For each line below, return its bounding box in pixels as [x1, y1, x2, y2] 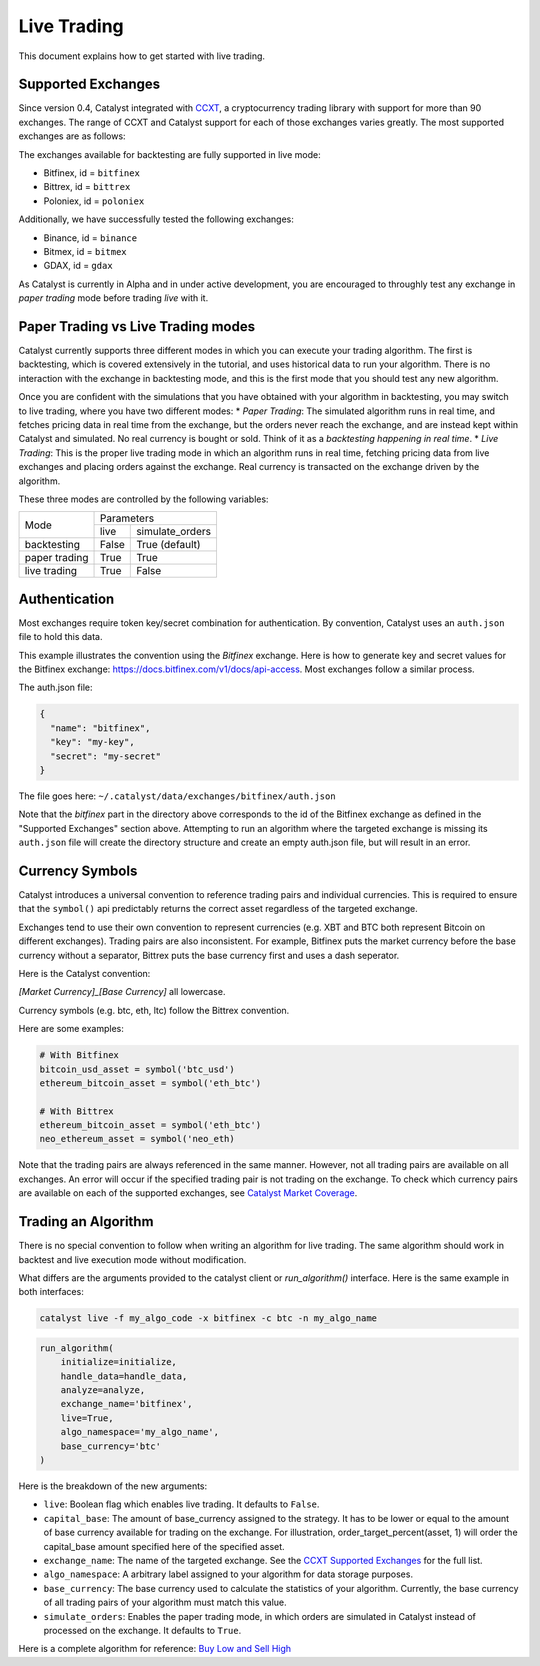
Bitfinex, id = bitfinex [43, 167, 140, 179]
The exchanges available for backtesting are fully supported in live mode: [18, 148, 321, 160]
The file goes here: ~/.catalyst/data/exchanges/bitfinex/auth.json [18, 790, 336, 802]
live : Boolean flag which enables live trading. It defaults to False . [43, 1498, 320, 1510]
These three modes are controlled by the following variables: [18, 493, 269, 505]
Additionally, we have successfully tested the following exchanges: [18, 213, 294, 225]
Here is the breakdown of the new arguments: [18, 1480, 208, 1492]
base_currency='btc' [60, 1440, 162, 1452]
